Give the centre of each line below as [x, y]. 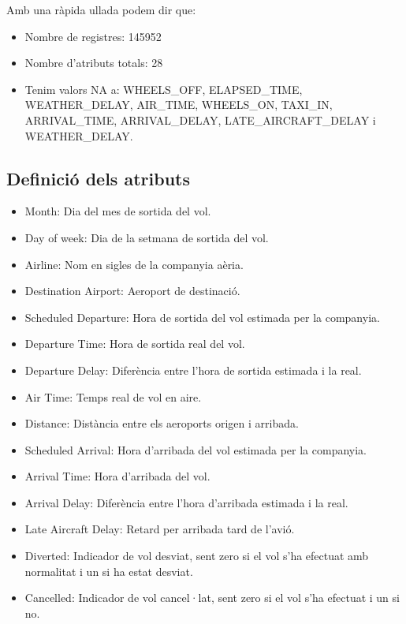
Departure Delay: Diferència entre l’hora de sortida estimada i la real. [193, 370]
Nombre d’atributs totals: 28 [94, 63]
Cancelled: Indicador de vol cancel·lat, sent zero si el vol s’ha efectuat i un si [212, 598]
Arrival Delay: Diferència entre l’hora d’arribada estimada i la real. [186, 502]
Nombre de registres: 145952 [93, 36]
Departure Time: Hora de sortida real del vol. [135, 344]
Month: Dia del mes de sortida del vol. [118, 211]
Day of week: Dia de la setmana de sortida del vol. [147, 237]
